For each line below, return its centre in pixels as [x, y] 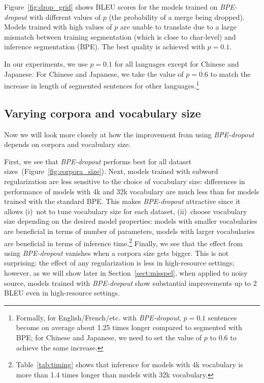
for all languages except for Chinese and [177, 63]
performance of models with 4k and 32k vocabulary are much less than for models [132, 191]
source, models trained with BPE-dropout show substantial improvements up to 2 [130, 283]
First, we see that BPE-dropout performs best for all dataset [98, 161]
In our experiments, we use [46, 63]
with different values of [65, 17]
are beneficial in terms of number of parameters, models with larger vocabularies [129, 231]
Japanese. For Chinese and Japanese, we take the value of [94, 73]
